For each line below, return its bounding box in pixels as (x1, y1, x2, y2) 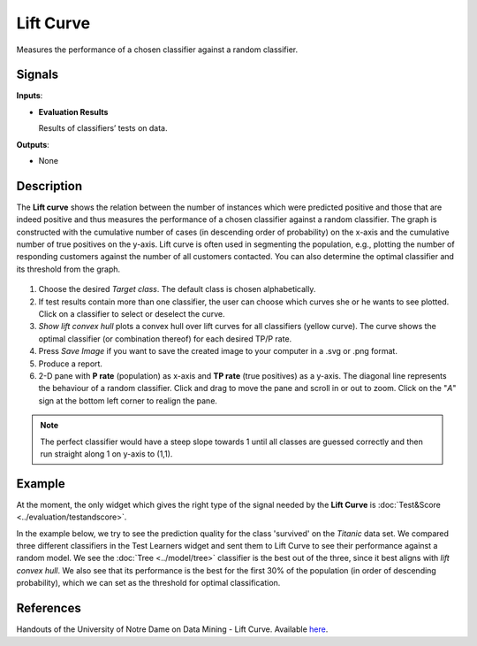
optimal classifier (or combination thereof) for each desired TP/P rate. (38, 333, 292, 344)
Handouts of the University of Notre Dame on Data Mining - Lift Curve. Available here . (16, 624, 329, 634)
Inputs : (16, 90, 43, 101)
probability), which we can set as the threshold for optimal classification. (16, 578, 281, 588)
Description (16, 178, 83, 194)
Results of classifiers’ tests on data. (38, 123, 168, 134)
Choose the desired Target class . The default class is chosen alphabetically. (38, 284, 316, 295)
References (16, 601, 81, 616)
